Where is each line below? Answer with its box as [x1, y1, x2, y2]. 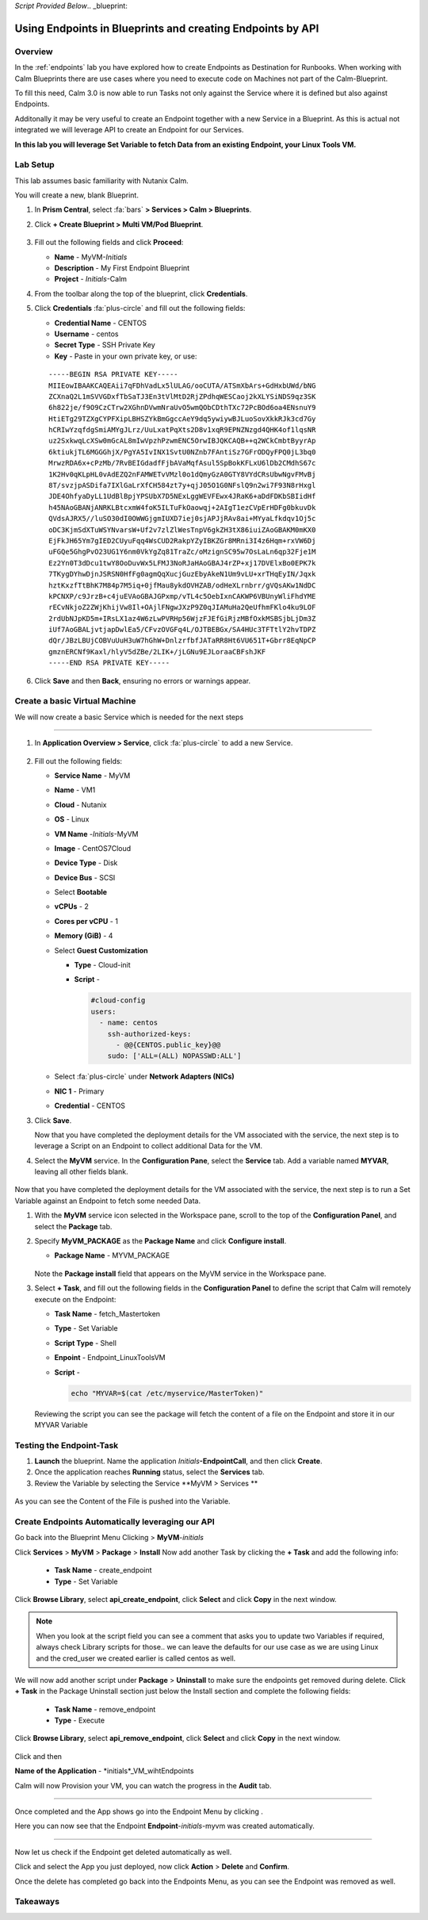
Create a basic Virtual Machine [14, 696, 136, 707]
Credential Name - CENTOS [54, 318, 147, 328]
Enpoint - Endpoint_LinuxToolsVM [54, 1353, 166, 1362]
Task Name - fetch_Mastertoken [54, 1309, 161, 1318]
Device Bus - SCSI [54, 872, 116, 882]
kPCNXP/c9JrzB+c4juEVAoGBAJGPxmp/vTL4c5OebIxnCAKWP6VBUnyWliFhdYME [48, 592, 316, 600]
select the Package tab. [34, 1221, 113, 1231]
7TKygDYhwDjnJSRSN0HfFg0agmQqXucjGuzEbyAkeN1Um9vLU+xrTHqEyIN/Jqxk [48, 569, 316, 579]
